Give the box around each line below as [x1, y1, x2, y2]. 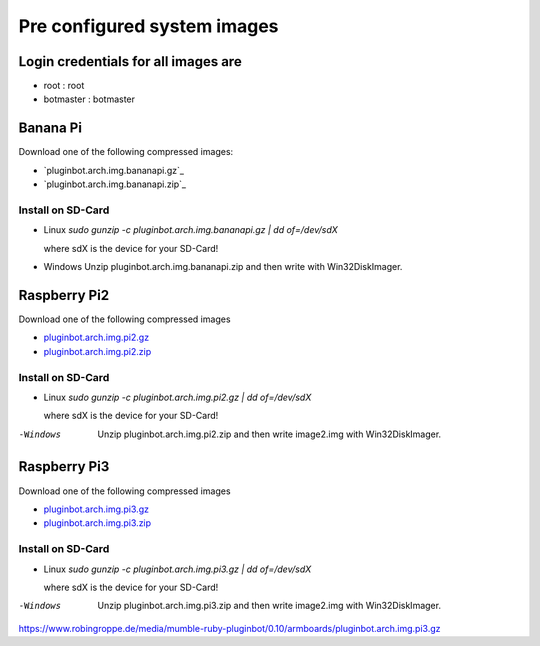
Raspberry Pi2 [18, 286, 110, 304]
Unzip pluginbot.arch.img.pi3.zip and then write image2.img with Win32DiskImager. [97, 600, 442, 612]
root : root [43, 80, 85, 92]
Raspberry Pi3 [18, 458, 110, 475]
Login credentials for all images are [18, 53, 242, 70]
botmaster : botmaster [43, 93, 135, 105]
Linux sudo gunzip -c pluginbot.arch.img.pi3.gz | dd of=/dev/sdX [43, 563, 312, 575]
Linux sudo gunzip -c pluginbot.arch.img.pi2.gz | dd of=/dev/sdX [43, 391, 312, 403]
